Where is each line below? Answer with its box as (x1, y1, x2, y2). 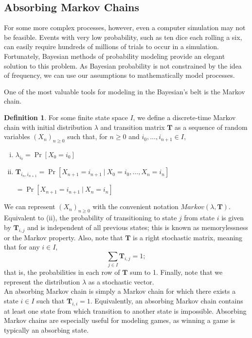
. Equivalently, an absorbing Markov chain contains (90, 295, 243, 305)
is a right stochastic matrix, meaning (133, 232, 243, 242)
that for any (4, 242, 40, 252)
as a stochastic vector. (88, 276, 154, 286)
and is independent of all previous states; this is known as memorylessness (27, 222, 248, 232)
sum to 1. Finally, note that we (130, 267, 223, 277)
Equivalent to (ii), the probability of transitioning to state (4, 213, 177, 223)
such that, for (67, 131, 108, 142)
